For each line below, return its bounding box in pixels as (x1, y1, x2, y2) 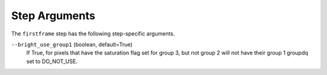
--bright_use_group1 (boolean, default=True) (11, 41, 133, 48)
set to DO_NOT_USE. (26, 58, 78, 65)
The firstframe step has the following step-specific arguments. (11, 30, 175, 37)
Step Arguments (11, 9, 96, 22)
